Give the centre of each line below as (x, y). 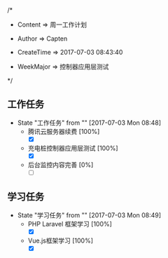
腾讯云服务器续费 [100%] (64, 131)
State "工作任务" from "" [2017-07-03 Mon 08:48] (89, 123)
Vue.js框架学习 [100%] (60, 240)
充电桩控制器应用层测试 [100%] (73, 148)
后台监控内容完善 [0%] (61, 165)
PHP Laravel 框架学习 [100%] (70, 224)
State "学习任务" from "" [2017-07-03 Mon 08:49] (89, 215)
